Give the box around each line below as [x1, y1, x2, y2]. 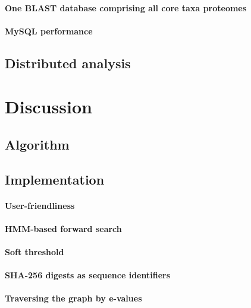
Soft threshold [5, 246, 64, 258]
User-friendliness [5, 199, 75, 211]
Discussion [5, 94, 92, 119]
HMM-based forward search [5, 222, 122, 234]
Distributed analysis [5, 53, 131, 72]
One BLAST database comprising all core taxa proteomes [5, 1, 247, 14]
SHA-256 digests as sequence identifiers [5, 269, 171, 281]
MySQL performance [5, 24, 93, 37]
